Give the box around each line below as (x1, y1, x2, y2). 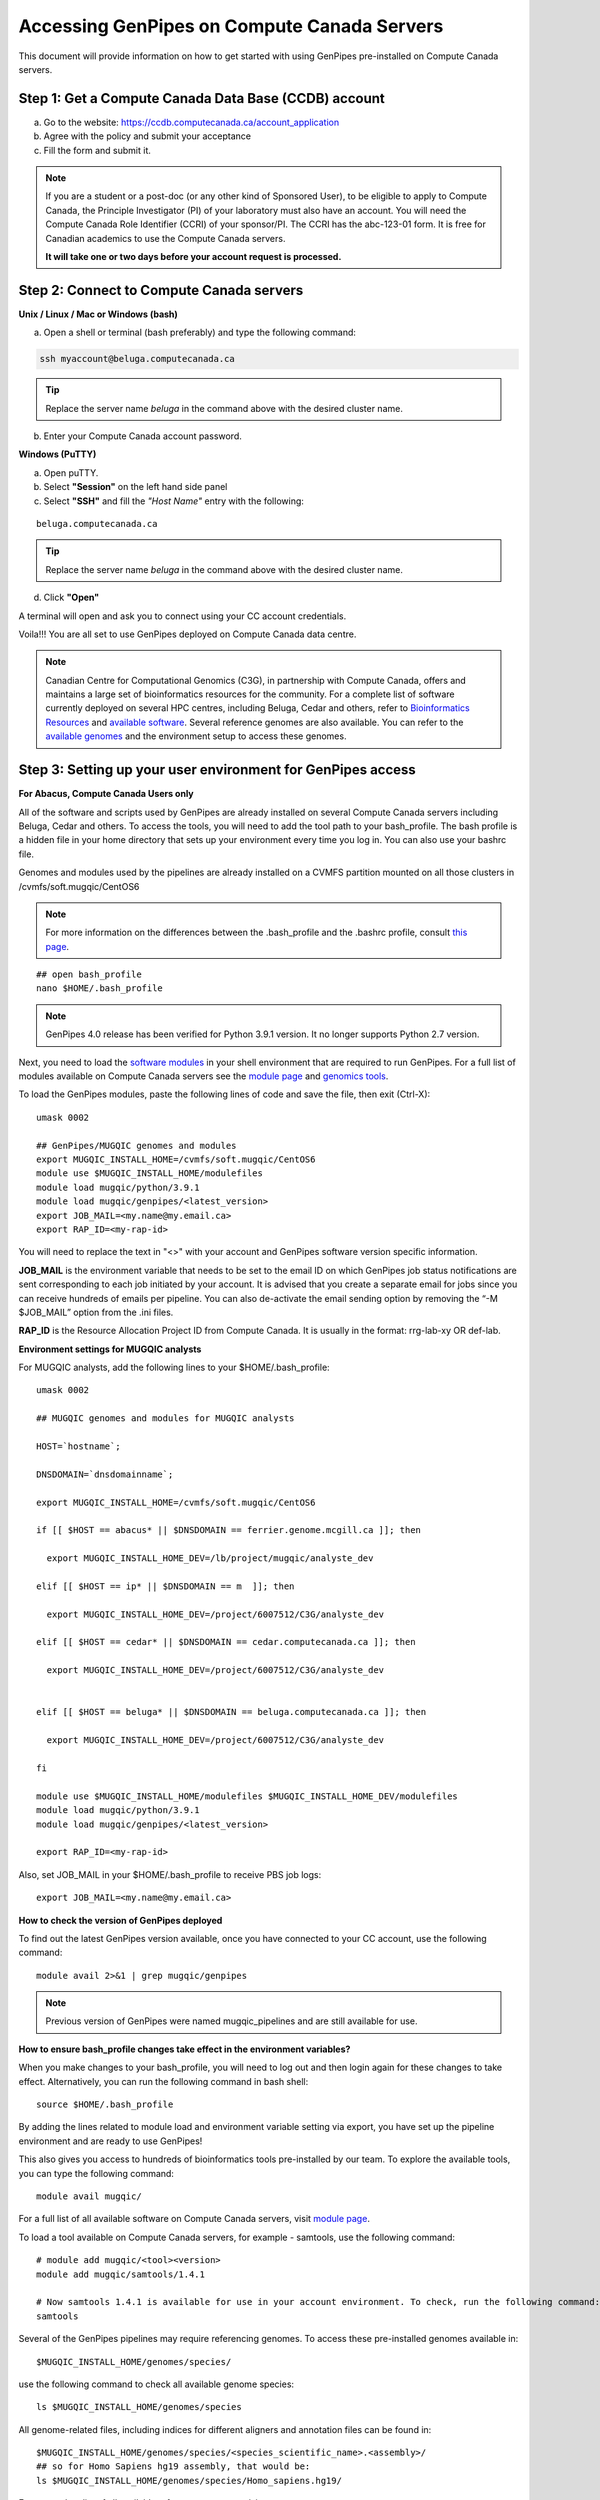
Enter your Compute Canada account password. (43, 430, 242, 442)
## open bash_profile (36, 969, 142, 980)
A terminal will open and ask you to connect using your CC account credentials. (18, 610, 347, 622)
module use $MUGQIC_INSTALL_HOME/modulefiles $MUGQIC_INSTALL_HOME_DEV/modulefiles (36, 1790, 459, 1802)
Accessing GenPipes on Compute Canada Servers (18, 15, 444, 37)
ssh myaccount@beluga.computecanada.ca (39, 353, 235, 365)
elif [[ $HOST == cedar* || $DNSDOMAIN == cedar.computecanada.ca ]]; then (36, 1636, 416, 1648)
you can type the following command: (18, 2167, 175, 2179)
